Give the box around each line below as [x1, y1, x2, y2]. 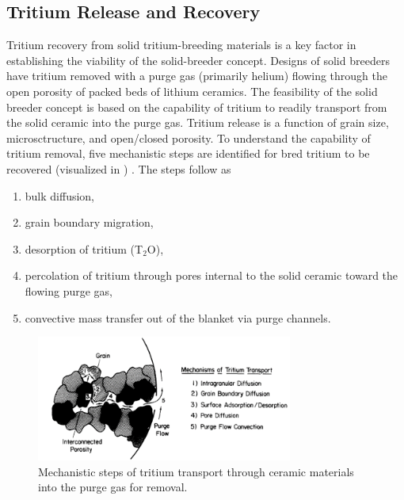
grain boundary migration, [25, 214, 154, 231]
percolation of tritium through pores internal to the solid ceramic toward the [25, 267, 398, 284]
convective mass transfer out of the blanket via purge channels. [25, 309, 331, 326]
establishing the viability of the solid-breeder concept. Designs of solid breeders [6, 52, 390, 68]
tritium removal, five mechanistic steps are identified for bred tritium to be [6, 145, 370, 162]
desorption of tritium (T [25, 240, 143, 257]
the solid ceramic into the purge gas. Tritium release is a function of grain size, [6, 114, 389, 131]
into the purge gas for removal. [38, 479, 188, 495]
